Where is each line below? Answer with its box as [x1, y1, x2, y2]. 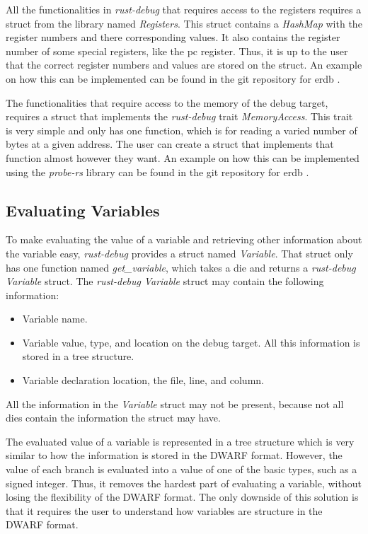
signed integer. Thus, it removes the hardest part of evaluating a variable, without [6, 475, 362, 490]
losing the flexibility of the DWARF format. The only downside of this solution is [6, 489, 359, 504]
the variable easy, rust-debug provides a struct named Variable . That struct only [6, 245, 353, 260]
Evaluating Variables [6, 199, 160, 221]
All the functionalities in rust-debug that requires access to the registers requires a [6, 2, 362, 16]
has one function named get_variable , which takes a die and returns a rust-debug [6, 260, 356, 274]
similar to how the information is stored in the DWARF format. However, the [6, 448, 343, 463]
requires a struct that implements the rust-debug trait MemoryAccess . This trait [6, 109, 353, 124]
